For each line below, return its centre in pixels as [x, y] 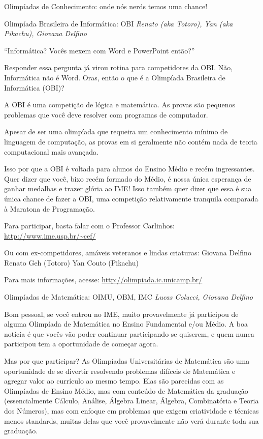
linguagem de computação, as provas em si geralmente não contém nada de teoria [131, 141]
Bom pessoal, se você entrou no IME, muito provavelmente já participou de [121, 314]
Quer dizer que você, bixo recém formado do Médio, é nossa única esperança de [128, 178]
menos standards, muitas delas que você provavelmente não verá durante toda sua [131, 420]
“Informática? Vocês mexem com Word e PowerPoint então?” [100, 50]
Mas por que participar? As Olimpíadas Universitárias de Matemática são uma [127, 361]
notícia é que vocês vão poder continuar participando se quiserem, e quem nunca [129, 333]
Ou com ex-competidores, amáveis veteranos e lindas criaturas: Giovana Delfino [128, 253]
